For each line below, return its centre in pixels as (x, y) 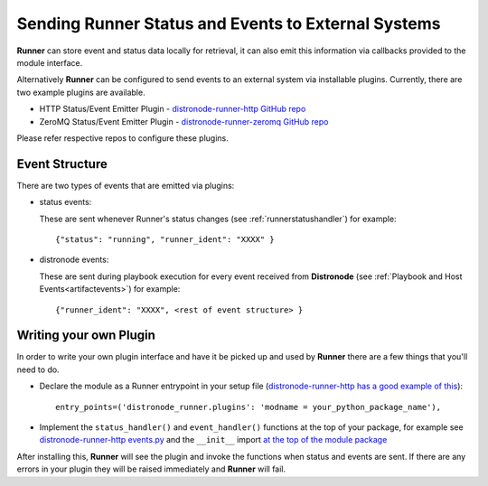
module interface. (50, 62)
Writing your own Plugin (86, 336)
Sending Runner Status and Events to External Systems (229, 23)
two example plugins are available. (81, 92)
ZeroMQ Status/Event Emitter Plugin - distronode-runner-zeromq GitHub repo (184, 121)
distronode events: (74, 260)
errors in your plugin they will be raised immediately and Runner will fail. (151, 469)
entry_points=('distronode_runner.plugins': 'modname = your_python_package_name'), (249, 407)
